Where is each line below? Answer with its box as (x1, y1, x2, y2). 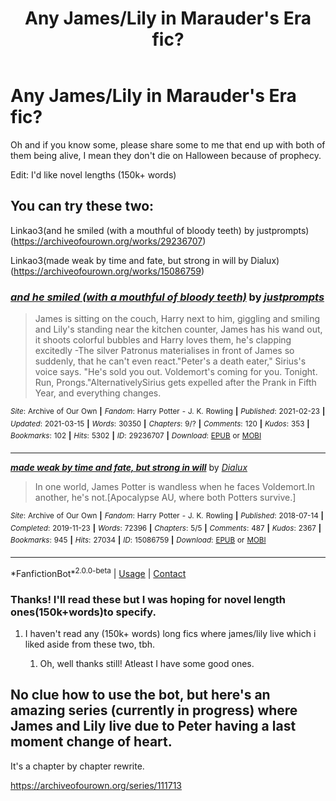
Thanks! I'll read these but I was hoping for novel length (10, 592, 287, 606)
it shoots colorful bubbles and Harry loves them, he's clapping (34, 334, 292, 346)
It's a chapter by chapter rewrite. (10, 760, 145, 772)
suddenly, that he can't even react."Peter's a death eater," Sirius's (34, 355, 307, 367)
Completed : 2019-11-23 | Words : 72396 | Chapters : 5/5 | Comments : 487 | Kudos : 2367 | (10, 523, 322, 533)
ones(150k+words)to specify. (10, 605, 157, 619)
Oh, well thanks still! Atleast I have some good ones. (39, 657, 255, 669)
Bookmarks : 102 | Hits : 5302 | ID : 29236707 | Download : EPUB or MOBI (10, 431, 262, 441)
